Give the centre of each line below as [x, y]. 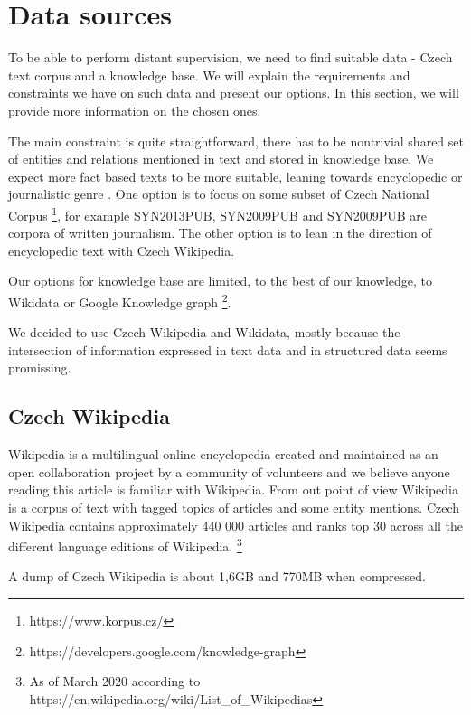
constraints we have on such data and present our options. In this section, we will [234, 93]
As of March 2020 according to [115, 681]
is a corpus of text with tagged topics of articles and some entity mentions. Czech [234, 507]
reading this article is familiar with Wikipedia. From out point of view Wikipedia [233, 489]
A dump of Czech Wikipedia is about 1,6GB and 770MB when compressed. [217, 576]
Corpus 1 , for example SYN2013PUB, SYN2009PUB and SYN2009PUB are [217, 213]
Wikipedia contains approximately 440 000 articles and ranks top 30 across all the [235, 525]
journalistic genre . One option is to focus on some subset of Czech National [219, 194]
